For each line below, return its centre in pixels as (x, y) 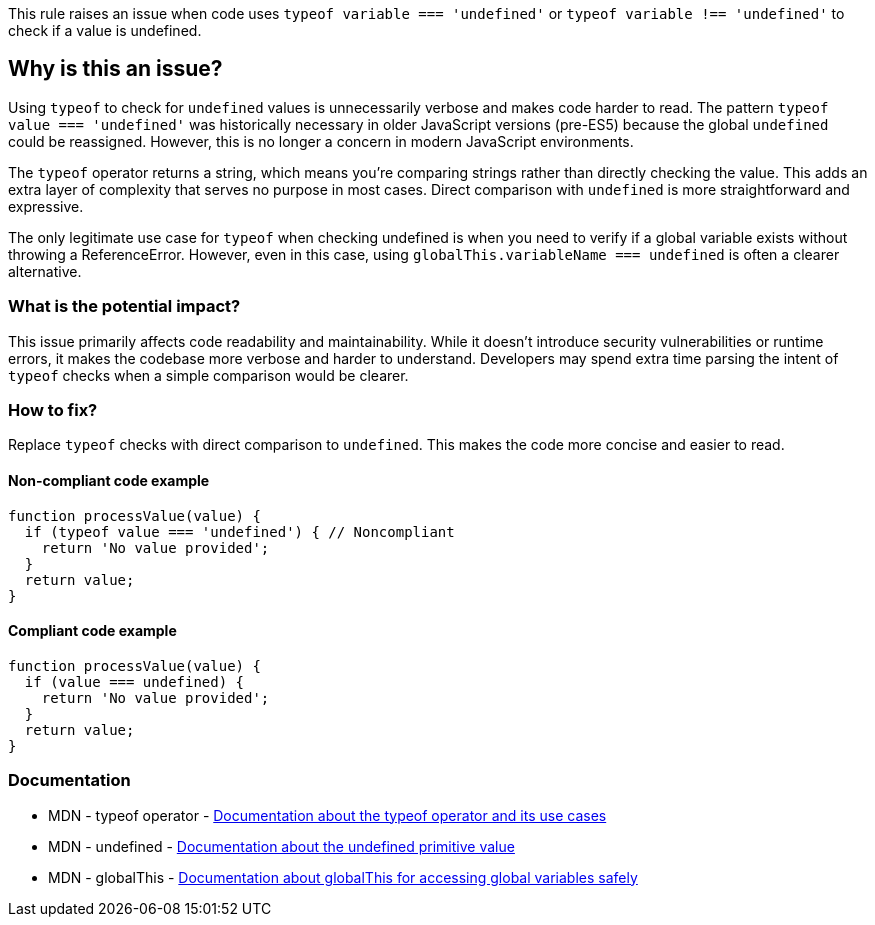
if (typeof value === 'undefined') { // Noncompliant (239, 531)
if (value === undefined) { (134, 681)
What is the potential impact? (124, 306)
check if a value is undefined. (105, 30)
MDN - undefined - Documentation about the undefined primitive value (281, 846)
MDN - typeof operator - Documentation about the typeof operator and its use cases (327, 815)
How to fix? (53, 409)
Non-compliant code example (109, 480)
